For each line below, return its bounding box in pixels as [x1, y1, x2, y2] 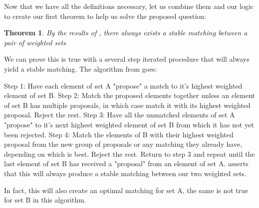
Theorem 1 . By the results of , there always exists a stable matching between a [4, 27, 248, 38]
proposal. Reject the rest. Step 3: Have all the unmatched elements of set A [4, 109, 235, 120]
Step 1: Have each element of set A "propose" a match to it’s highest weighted [4, 80, 243, 91]
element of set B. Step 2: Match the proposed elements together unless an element [4, 90, 256, 101]
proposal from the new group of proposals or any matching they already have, [4, 139, 243, 149]
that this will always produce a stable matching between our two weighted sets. [4, 168, 247, 178]
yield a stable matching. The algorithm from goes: [4, 63, 157, 74]
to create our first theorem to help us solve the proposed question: [4, 10, 207, 21]
